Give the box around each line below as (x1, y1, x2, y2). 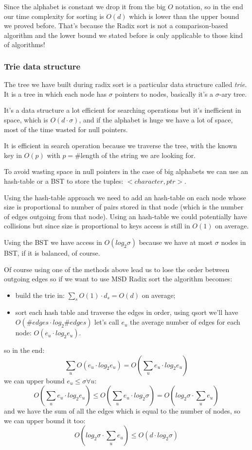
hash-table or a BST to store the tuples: (4, 175, 124, 186)
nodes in (221, 237, 246, 247)
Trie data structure (4, 60, 81, 72)
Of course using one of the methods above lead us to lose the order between (4, 264, 230, 274)
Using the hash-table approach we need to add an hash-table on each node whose (4, 192, 246, 202)
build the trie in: (15, 290, 65, 300)
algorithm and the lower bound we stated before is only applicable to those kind (4, 30, 243, 40)
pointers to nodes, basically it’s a (115, 88, 214, 99)
